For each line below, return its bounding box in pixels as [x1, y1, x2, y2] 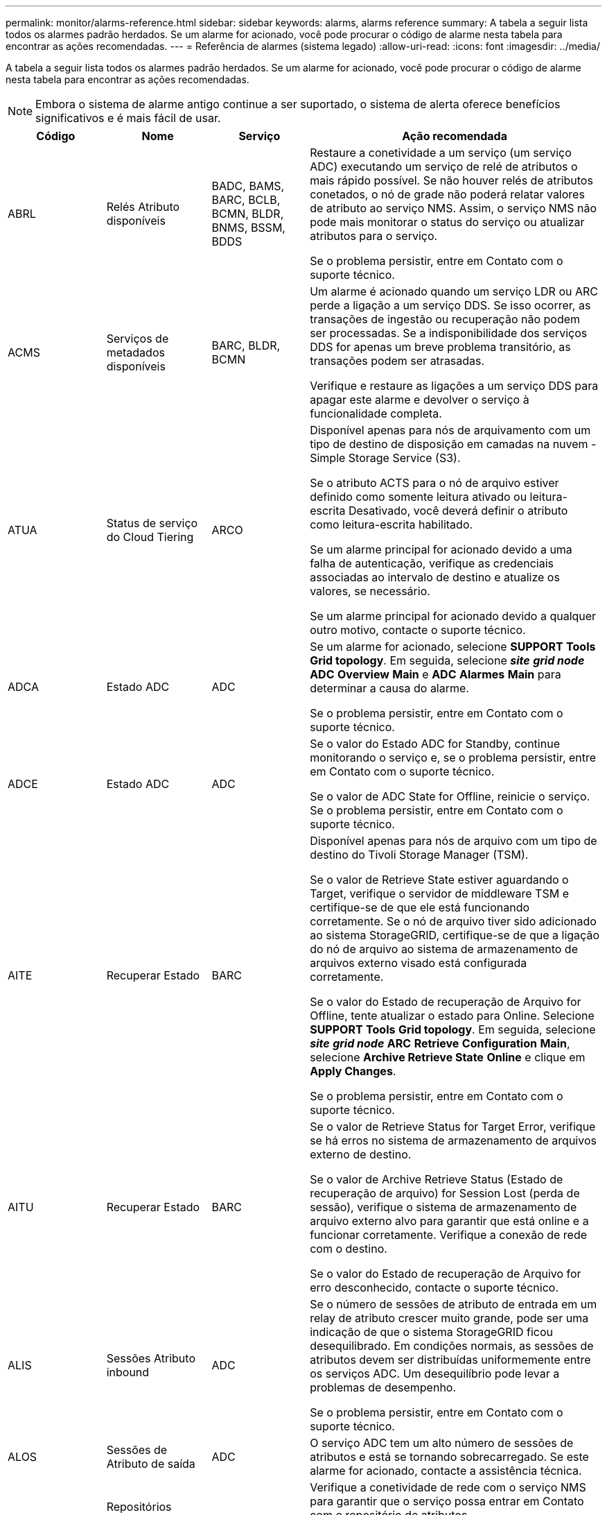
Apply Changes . [310, 1064, 396, 1078]
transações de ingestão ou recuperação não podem [310, 312, 581, 326]
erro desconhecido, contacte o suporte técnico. [310, 1281, 559, 1294]
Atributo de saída [106, 1457, 195, 1471]
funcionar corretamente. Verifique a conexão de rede [310, 1228, 588, 1242]
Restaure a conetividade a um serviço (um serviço [310, 146, 572, 160]
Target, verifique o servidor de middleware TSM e [310, 887, 569, 900]
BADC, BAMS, [211, 179, 285, 193]
